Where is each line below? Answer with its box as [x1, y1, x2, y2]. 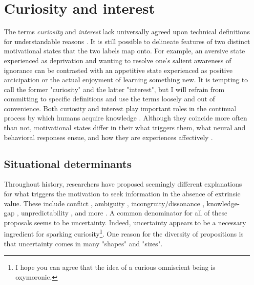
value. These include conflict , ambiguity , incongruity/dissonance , [4, 198, 205, 208]
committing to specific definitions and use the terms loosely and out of [4, 94, 215, 104]
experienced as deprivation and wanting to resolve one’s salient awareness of [4, 55, 232, 65]
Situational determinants [4, 156, 132, 171]
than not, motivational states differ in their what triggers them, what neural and [4, 122, 246, 133]
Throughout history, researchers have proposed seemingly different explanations [4, 179, 242, 189]
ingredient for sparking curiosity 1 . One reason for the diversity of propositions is [4, 227, 244, 239]
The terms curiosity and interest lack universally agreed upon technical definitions [4, 26, 250, 37]
